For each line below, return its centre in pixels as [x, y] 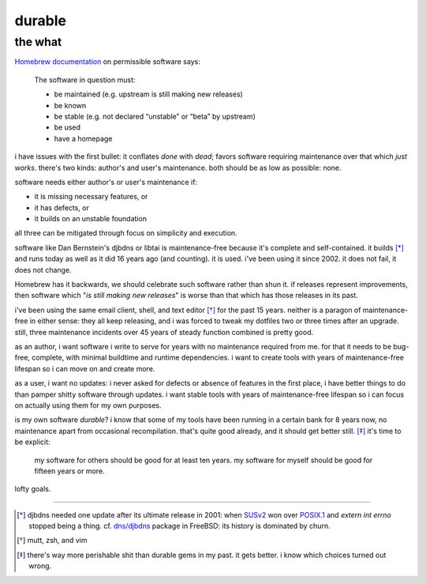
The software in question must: [85, 80]
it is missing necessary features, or [91, 197]
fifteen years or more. [70, 471]
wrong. [40, 566]
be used [67, 127]
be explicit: [32, 442]
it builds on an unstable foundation [91, 219]
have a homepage [83, 138]
